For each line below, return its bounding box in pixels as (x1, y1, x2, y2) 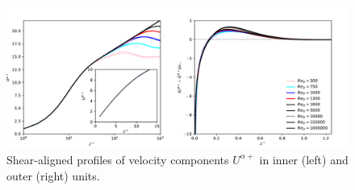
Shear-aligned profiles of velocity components (6, 151, 229, 167)
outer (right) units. (6, 167, 100, 184)
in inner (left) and (259, 151, 349, 167)
